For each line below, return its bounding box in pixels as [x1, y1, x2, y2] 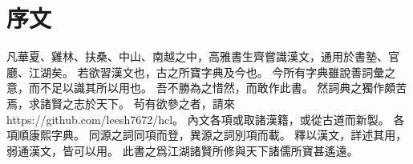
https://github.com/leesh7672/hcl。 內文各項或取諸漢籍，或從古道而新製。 [6, 110, 390, 127]
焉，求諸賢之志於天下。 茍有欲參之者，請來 [6, 94, 235, 111]
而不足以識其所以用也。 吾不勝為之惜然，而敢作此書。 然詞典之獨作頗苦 [28, 79, 407, 96]
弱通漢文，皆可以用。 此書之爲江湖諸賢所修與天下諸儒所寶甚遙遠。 [6, 142, 358, 158]
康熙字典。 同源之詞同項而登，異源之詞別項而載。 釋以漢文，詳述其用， [28, 126, 407, 143]
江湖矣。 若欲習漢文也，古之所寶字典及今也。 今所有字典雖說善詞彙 [28, 63, 385, 80]
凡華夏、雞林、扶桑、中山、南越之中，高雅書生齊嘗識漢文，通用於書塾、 [6, 48, 388, 65]
